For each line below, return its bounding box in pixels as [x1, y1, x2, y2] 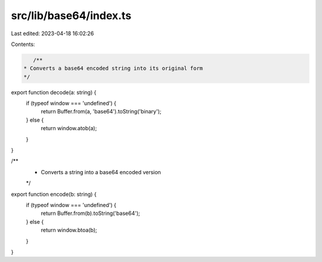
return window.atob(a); [41, 125, 97, 132]
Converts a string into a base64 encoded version [41, 168, 161, 175]
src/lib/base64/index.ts [11, 9, 132, 22]
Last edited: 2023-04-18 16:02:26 [11, 30, 94, 37]
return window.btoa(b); [41, 227, 98, 234]
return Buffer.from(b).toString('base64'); [41, 209, 140, 217]
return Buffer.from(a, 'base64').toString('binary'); [41, 108, 162, 115]
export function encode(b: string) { [11, 190, 97, 198]
